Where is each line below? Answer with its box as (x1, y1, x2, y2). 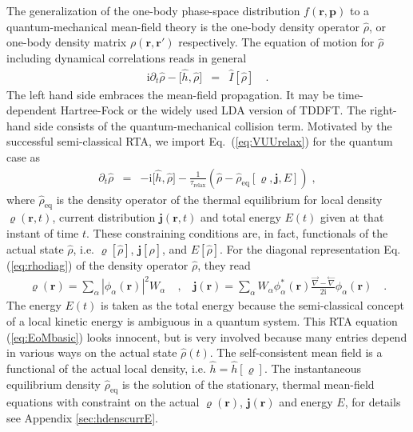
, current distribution (52, 209, 156, 226)
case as (6, 149, 41, 165)
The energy (6, 297, 62, 314)
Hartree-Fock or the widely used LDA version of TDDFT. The (60, 102, 367, 118)
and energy (279, 394, 333, 410)
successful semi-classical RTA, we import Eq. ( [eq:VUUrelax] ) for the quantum (6, 133, 393, 150)
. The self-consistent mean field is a (209, 344, 383, 361)
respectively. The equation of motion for (178, 34, 375, 50)
